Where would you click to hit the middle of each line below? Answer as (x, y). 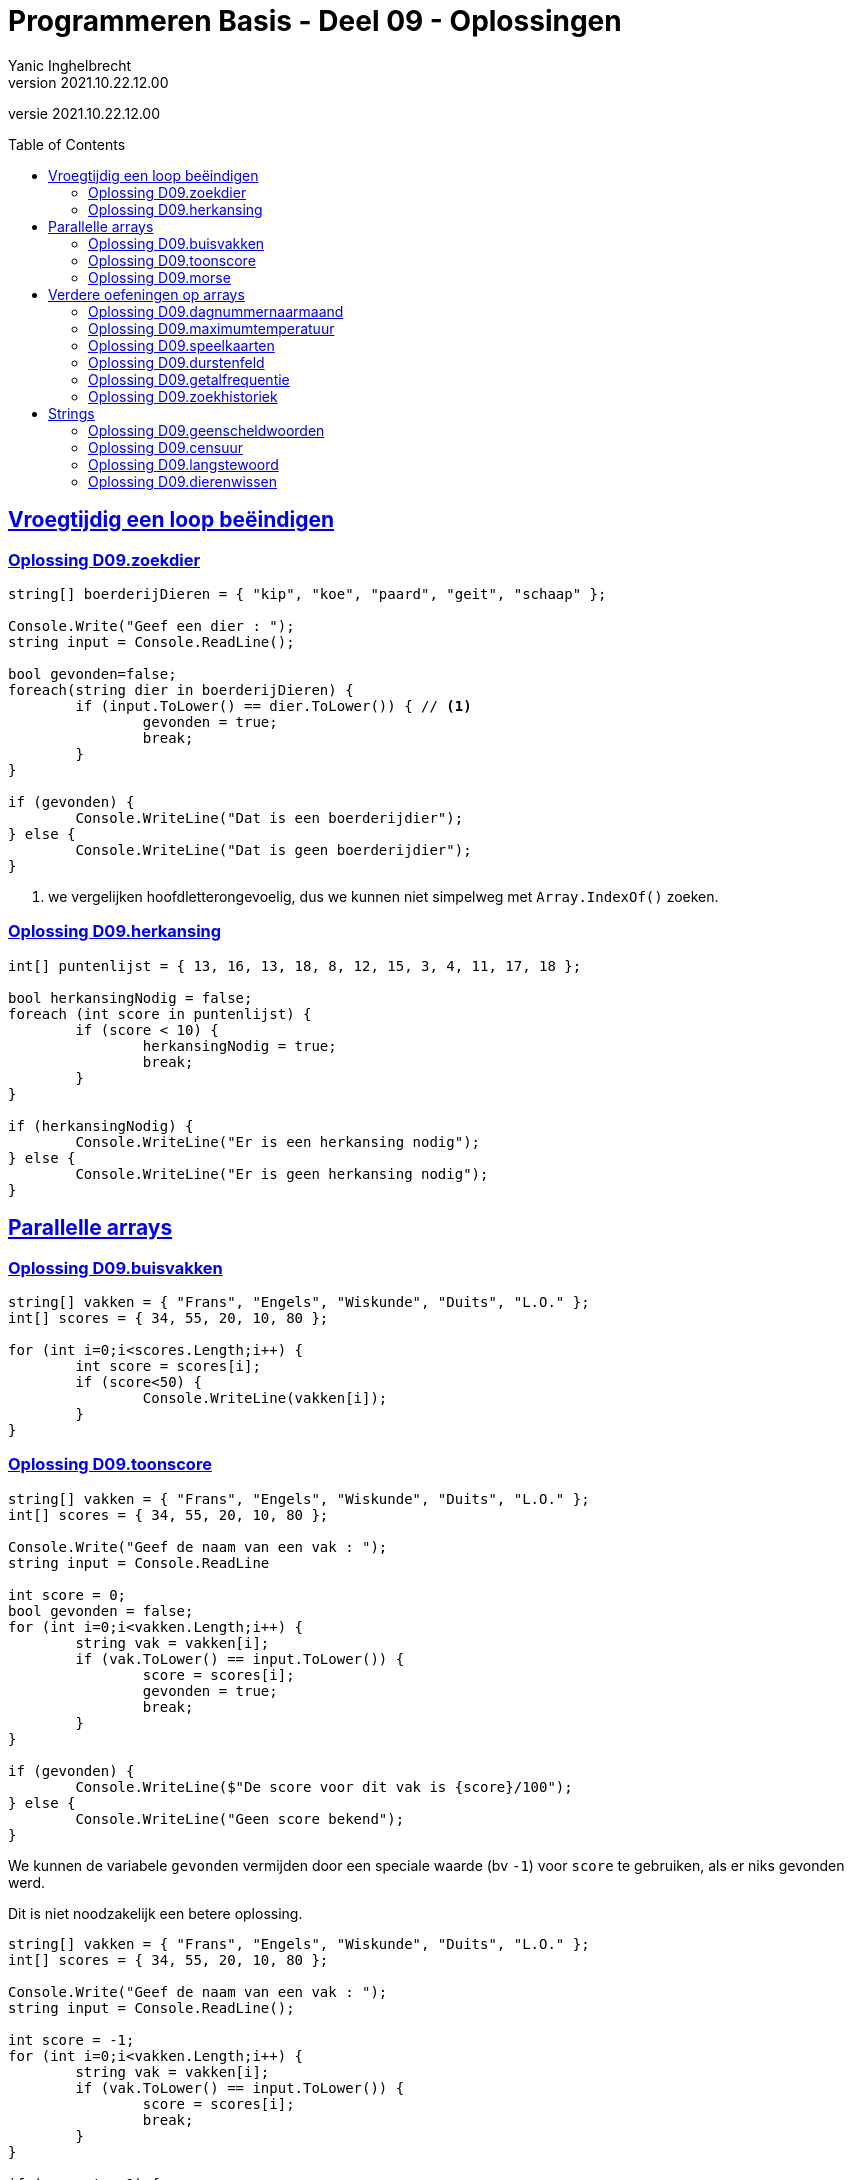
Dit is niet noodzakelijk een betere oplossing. (155, 1913)
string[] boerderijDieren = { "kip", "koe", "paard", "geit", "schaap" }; (307, 593)
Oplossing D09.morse (159, 277)
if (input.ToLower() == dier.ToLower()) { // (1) (273, 705)
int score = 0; (67, 1594)
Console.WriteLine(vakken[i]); (265, 1397)
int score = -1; (71, 2039)
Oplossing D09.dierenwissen (182, 481)
